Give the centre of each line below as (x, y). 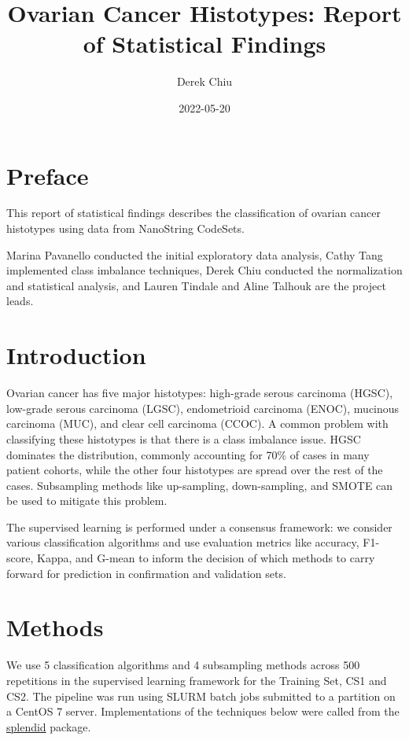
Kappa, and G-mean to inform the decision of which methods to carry (206, 558)
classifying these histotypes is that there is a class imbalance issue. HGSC (184, 438)
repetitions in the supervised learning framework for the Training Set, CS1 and (197, 680)
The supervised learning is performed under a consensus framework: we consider (199, 526)
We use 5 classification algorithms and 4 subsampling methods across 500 (183, 665)
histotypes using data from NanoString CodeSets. (125, 228)
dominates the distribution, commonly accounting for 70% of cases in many (188, 454)
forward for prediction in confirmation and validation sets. (146, 573)
